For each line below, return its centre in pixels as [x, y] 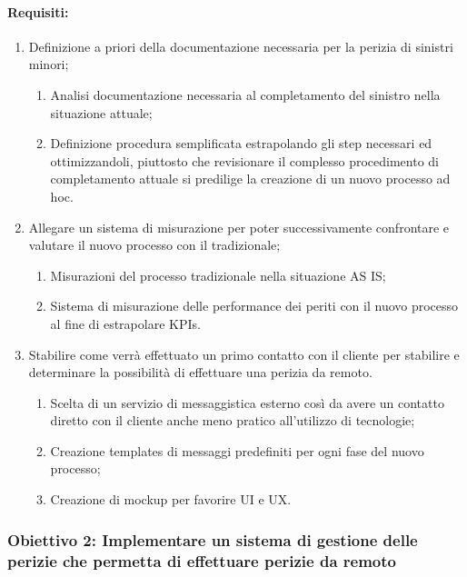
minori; [49, 64]
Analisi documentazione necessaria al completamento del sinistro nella [245, 94]
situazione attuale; [101, 112]
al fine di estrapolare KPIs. [125, 323]
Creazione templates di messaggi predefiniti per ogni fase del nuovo [237, 450]
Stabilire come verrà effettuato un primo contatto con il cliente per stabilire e [244, 354]
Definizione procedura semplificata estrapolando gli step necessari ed [241, 143]
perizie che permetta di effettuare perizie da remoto [202, 560]
